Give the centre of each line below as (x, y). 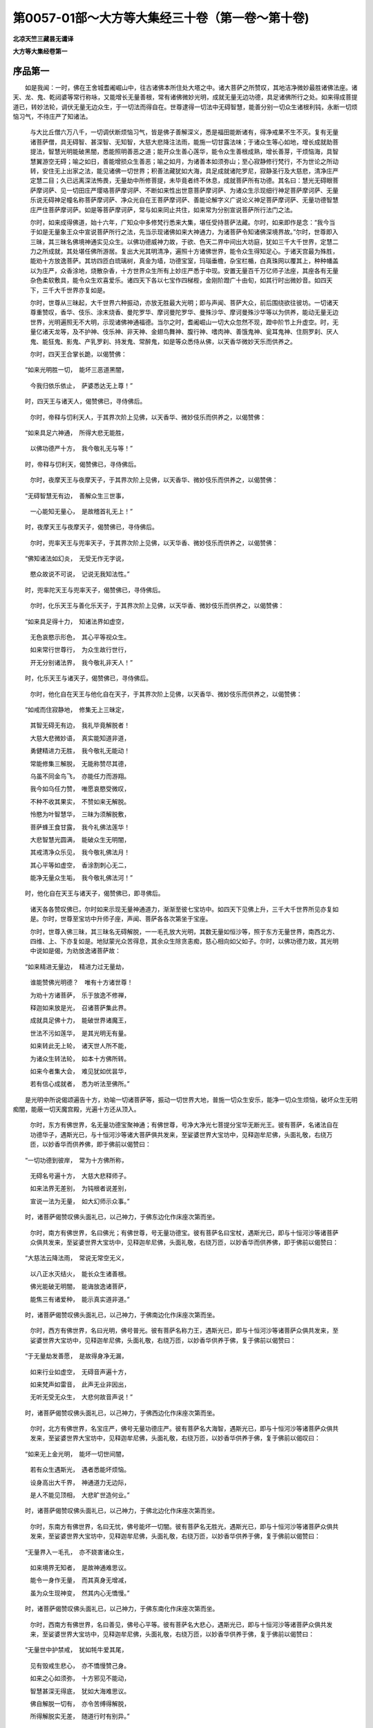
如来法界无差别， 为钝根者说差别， (80, 1188)
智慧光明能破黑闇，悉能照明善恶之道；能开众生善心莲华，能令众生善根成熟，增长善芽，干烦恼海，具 (190, 151)
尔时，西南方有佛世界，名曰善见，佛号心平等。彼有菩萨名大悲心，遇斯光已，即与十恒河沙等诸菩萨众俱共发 (181, 1624)
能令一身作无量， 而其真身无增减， (80, 1580)
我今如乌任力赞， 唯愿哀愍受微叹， (80, 789)
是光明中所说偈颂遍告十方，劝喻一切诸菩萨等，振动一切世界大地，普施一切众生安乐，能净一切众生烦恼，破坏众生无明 (191, 1100)
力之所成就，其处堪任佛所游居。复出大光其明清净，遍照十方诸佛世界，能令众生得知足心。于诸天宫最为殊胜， (184, 252)
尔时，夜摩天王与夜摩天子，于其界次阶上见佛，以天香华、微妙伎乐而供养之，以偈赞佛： (154, 480)
